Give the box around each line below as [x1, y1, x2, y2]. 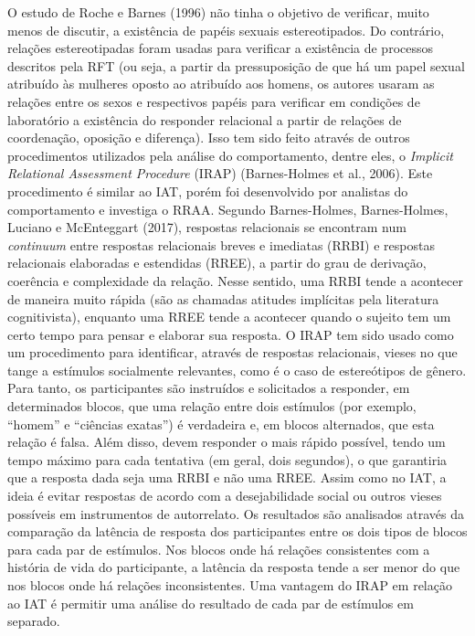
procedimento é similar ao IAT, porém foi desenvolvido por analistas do [7, 181, 408, 200]
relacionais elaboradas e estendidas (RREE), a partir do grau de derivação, [7, 253, 427, 272]
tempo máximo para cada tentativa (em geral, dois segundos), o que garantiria [7, 450, 448, 469]
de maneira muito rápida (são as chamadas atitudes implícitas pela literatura [7, 289, 439, 308]
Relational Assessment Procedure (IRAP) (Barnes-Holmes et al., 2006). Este [7, 164, 433, 183]
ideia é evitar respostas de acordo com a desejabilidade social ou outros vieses [7, 486, 442, 505]
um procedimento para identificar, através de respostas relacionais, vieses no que [7, 343, 458, 362]
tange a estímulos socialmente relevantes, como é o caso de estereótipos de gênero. [7, 360, 467, 379]
